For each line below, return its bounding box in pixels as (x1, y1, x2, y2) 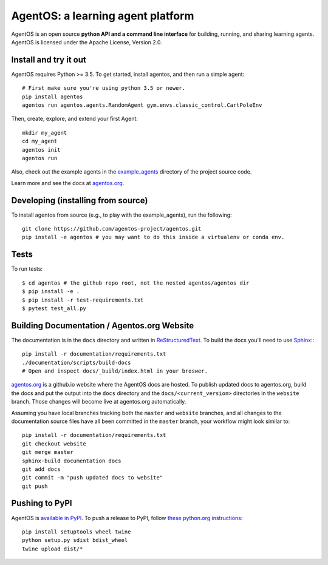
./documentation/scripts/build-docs (22, 359, 131, 366)
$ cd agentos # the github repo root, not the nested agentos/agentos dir (22, 279, 250, 286)
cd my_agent (22, 138, 58, 145)
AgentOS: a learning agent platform (11, 9, 194, 22)
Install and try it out (11, 55, 86, 65)
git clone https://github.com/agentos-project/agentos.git (22, 225, 202, 232)
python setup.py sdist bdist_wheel (22, 537, 128, 544)
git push (22, 482, 48, 490)
